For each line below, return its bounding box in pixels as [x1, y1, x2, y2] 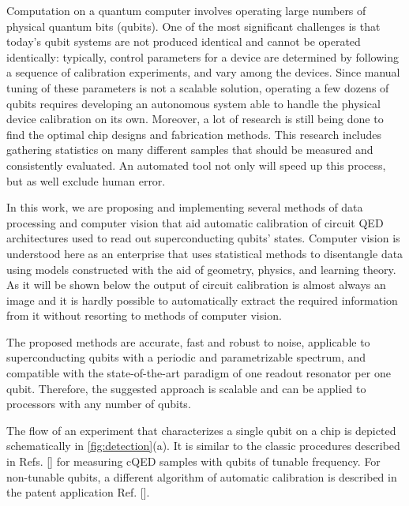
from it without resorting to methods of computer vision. [6, 307, 282, 324]
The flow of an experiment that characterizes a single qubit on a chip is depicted [6, 422, 396, 438]
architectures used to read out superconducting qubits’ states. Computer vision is [6, 230, 400, 246]
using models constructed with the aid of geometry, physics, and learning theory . [6, 260, 396, 277]
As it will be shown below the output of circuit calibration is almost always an [6, 276, 386, 293]
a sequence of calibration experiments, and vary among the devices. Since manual [6, 64, 400, 81]
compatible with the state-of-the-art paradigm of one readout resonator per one [6, 365, 391, 381]
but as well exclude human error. [6, 172, 166, 189]
